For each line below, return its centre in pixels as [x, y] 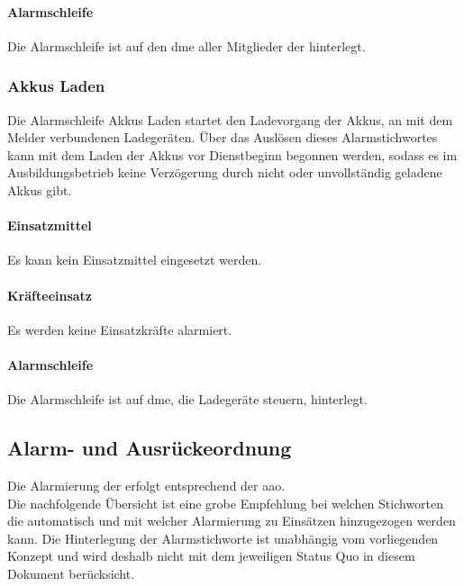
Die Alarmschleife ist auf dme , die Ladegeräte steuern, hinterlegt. [187, 399]
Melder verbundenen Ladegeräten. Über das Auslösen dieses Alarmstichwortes [223, 137]
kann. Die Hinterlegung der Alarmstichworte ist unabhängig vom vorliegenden [223, 538]
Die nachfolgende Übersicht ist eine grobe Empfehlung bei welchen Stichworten [226, 503]
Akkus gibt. [40, 189]
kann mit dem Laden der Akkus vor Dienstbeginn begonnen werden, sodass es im [232, 154]
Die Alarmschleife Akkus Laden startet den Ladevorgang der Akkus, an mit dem [230, 119]
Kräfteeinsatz [50, 295]
